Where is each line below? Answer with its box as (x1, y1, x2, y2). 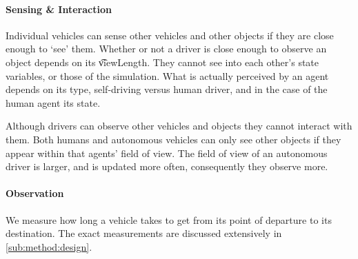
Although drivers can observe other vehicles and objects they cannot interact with (6, 118, 352, 133)
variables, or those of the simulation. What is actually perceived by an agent (6, 68, 329, 83)
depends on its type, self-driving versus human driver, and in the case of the (6, 82, 328, 96)
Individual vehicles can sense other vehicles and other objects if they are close (6, 28, 334, 42)
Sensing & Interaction (6, 1, 112, 16)
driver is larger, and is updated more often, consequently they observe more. (6, 159, 328, 174)
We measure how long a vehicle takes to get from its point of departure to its (6, 212, 332, 227)
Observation (6, 186, 64, 200)
